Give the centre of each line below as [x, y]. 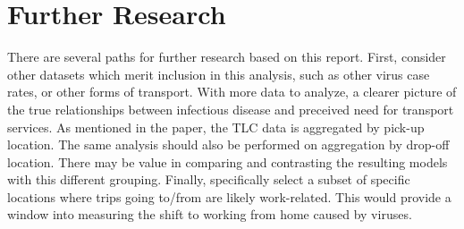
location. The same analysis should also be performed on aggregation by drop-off [228, 144]
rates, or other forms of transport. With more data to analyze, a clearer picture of [232, 92]
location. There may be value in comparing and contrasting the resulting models [228, 161]
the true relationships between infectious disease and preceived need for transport [231, 109]
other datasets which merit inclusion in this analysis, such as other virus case [219, 74]
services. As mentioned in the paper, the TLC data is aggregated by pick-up [216, 127]
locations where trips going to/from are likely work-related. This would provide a [229, 196]
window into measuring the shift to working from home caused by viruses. [210, 214]
